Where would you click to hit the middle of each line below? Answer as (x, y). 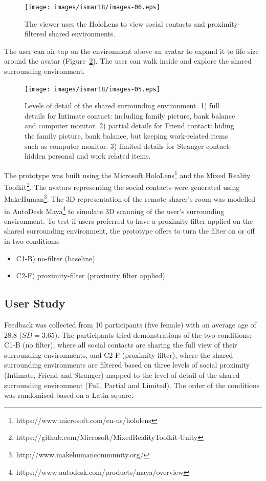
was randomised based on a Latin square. (69, 395)
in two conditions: (32, 241)
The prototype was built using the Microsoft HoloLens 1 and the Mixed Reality (127, 174)
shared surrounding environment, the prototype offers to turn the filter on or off (129, 231)
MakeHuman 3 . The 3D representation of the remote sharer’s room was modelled (130, 198)
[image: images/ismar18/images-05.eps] (92, 89)
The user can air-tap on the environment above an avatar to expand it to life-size (131, 51)
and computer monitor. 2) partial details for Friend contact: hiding (129, 126)
